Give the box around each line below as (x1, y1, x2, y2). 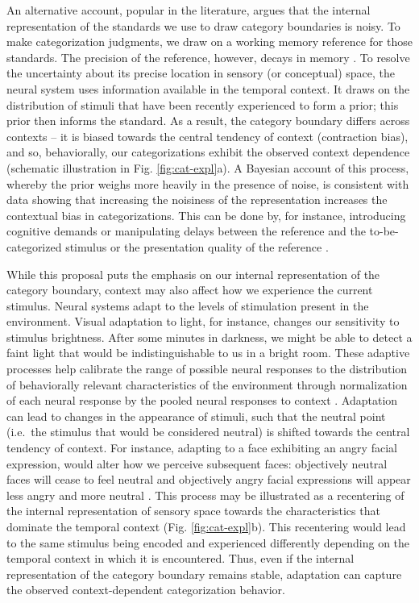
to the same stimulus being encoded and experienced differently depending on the (6, 534, 410, 551)
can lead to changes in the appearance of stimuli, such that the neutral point (6, 407, 386, 424)
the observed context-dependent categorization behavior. (6, 581, 285, 598)
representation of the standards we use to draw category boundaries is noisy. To (6, 17, 400, 34)
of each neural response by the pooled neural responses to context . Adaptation (6, 392, 398, 409)
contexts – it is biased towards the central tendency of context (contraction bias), (6, 127, 409, 144)
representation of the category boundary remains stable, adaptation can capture (6, 565, 402, 582)
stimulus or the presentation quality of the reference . (65, 238, 329, 255)
